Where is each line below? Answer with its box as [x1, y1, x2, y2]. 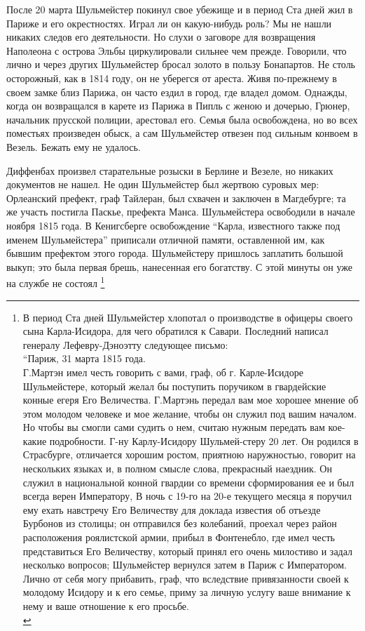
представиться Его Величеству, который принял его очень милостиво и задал [22, 543, 353, 558]
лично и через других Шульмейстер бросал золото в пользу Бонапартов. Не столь [6, 57, 355, 72]
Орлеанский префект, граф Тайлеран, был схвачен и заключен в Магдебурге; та [6, 190, 346, 205]
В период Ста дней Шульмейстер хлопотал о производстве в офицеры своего [22, 310, 353, 324]
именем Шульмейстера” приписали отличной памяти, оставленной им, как [6, 232, 325, 246]
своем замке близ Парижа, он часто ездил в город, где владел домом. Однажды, [6, 84, 347, 99]
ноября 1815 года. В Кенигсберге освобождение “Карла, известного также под [6, 218, 340, 232]
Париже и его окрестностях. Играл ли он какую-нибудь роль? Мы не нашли [6, 15, 332, 30]
